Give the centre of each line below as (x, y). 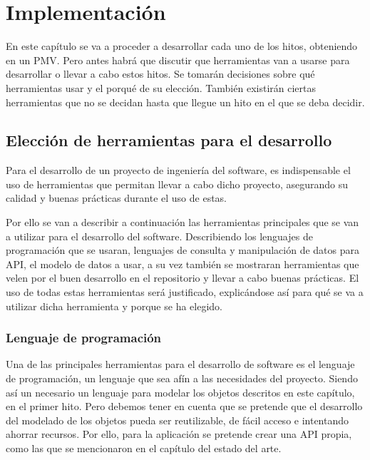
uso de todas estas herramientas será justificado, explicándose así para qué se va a (185, 292)
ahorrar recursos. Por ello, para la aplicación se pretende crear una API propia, (179, 434)
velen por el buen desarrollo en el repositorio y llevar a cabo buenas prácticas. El (183, 278)
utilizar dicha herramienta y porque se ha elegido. (114, 306)
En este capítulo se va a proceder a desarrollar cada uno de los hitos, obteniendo (182, 46)
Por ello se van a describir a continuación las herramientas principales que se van (183, 222)
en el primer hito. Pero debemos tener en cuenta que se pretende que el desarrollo (184, 406)
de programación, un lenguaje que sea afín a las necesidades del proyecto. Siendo (182, 378)
